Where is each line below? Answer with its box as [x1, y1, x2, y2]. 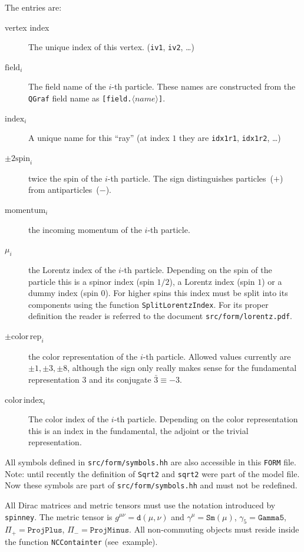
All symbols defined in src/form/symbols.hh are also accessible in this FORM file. [5, 455, 296, 468]
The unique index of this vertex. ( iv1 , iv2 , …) [28, 41, 194, 53]
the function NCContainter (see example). [5, 535, 158, 547]
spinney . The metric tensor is [5, 510, 113, 523]
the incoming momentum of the [28, 223, 142, 235]
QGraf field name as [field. [28, 92, 132, 104]
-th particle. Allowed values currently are [143, 350, 291, 362]
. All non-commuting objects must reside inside [129, 523, 299, 535]
